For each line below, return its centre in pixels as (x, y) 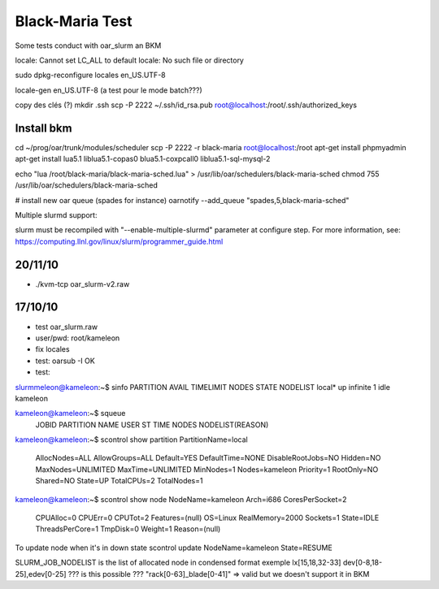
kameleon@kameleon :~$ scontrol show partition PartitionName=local (131, 440)
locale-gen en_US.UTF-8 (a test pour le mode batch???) (109, 90)
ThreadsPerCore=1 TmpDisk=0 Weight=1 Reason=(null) (128, 529)
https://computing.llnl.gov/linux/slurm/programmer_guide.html (119, 241)
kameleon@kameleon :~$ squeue (70, 414)
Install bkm (43, 128)
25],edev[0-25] (41, 574)
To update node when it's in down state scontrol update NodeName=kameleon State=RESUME (174, 548)
